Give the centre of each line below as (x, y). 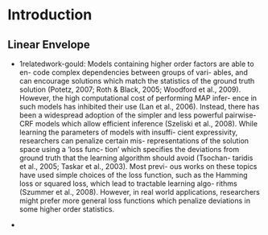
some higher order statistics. (66, 209)
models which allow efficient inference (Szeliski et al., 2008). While (146, 124)
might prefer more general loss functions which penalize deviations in (135, 200)
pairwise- (241, 115)
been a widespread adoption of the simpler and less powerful (121, 115)
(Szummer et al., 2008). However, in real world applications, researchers (140, 192)
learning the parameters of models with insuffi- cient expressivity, (128, 132)
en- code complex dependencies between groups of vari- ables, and (134, 72)
